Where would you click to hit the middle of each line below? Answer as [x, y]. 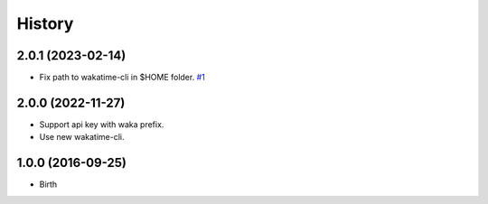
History [45, 23]
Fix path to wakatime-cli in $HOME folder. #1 [122, 78]
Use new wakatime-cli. [82, 137]
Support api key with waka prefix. [102, 124]
